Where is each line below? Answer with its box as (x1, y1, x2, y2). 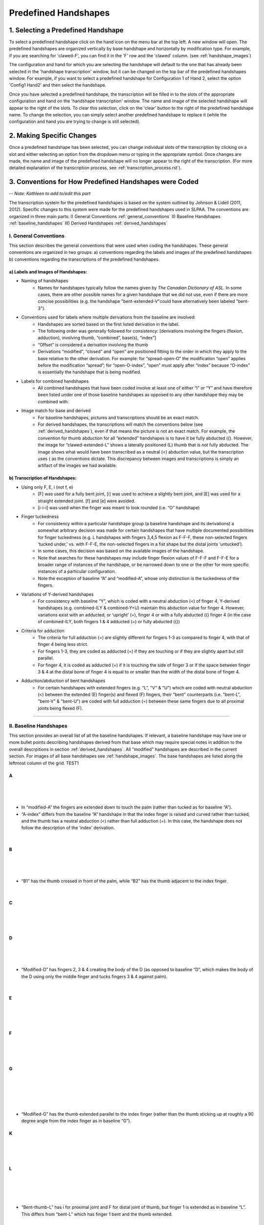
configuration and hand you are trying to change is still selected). (9, 119, 140, 124)
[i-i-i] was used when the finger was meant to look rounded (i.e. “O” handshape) (38, 505, 200, 511)
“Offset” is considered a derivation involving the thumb (38, 342, 149, 347)
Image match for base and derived (21, 408, 91, 414)
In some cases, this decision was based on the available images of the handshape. (38, 548, 205, 554)
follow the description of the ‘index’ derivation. (21, 825, 115, 831)
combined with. (38, 398, 69, 404)
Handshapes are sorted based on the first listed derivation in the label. (38, 321, 180, 327)
